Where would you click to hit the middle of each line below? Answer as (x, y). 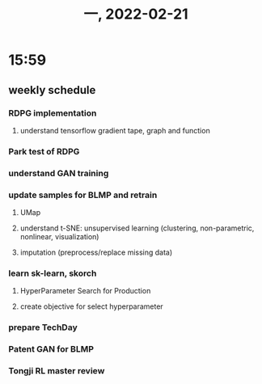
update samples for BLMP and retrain (83, 195)
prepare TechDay (43, 327)
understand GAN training (59, 173)
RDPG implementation (53, 113)
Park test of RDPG (44, 151)
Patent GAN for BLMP (51, 349)
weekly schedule (52, 90)
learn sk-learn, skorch (53, 273)
